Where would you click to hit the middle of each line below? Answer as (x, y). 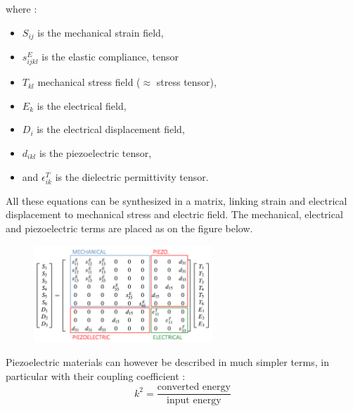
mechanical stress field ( (89, 82)
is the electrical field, (82, 105)
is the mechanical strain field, (101, 32)
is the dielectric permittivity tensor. (132, 176)
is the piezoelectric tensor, (95, 152)
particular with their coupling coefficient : (96, 375)
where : (21, 8)
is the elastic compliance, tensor (110, 57)
